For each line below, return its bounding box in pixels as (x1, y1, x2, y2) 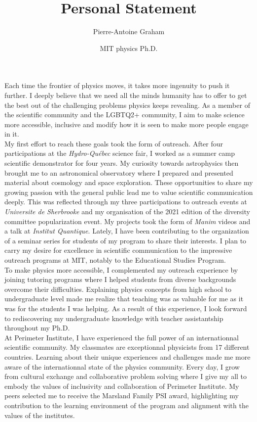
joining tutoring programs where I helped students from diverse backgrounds (4, 274, 236, 284)
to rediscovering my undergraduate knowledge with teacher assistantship (4, 313, 223, 323)
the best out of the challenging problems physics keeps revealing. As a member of (4, 99, 250, 110)
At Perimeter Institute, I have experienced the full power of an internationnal (4, 332, 239, 342)
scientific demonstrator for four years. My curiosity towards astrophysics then (4, 158, 239, 168)
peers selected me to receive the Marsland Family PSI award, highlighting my (4, 390, 239, 401)
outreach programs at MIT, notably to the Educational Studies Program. (4, 255, 226, 265)
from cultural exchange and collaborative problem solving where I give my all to (4, 371, 247, 381)
